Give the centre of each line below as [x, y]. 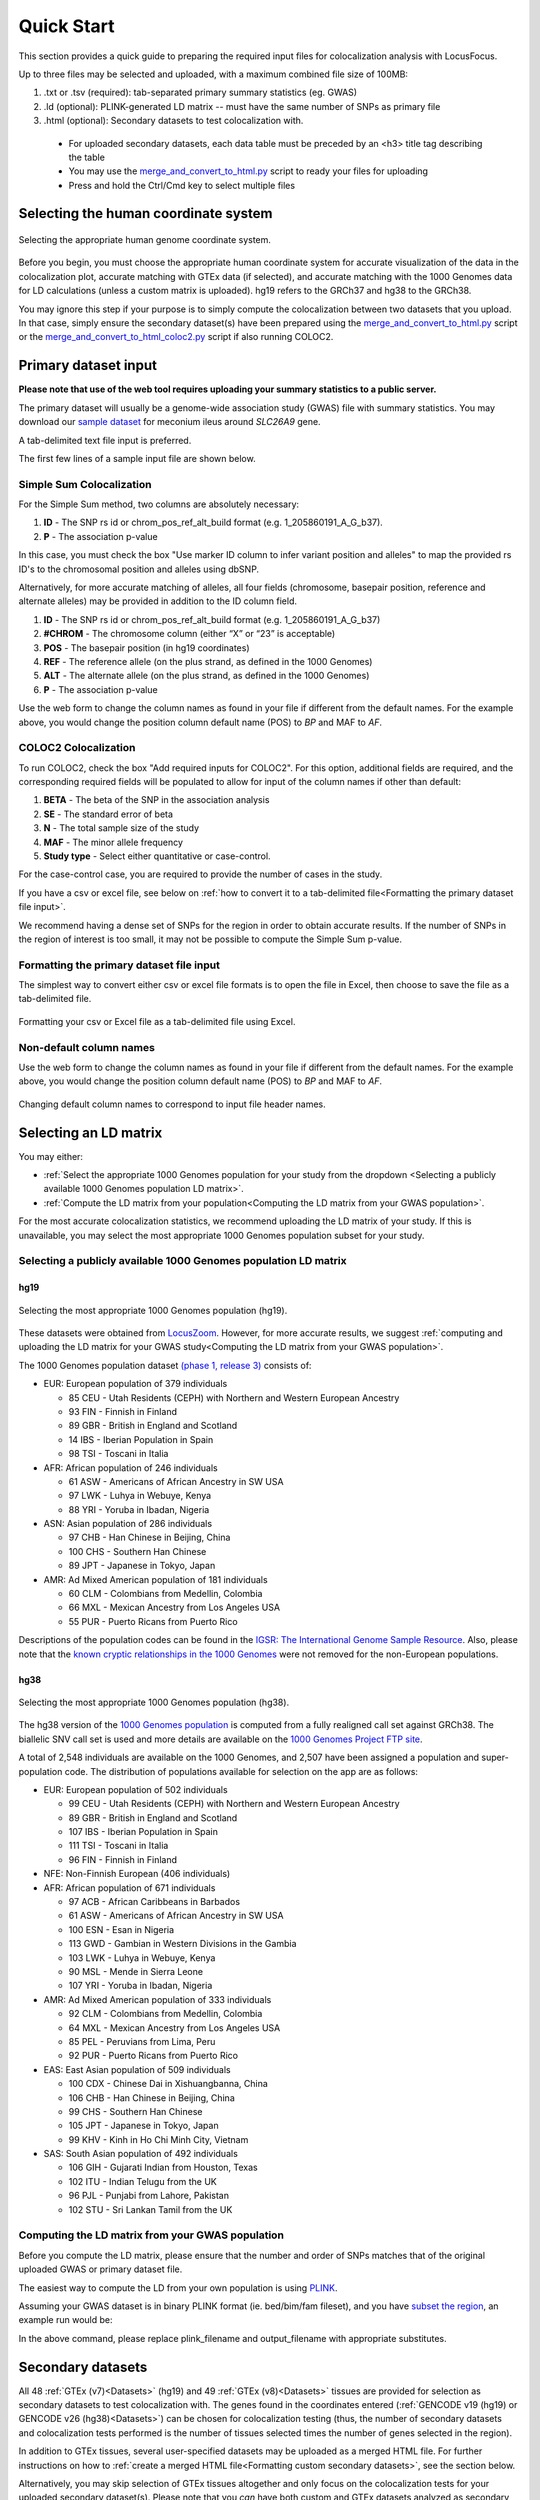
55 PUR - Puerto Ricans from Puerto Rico [153, 1621]
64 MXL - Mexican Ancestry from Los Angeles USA [174, 2027]
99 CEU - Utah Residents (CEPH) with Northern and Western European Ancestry [234, 1804]
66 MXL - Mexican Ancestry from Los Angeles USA [174, 1607]
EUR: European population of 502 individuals [136, 1789]
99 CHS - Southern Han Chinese [135, 2111]
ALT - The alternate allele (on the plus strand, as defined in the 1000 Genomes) [206, 676]
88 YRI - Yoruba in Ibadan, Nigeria [139, 1509]
